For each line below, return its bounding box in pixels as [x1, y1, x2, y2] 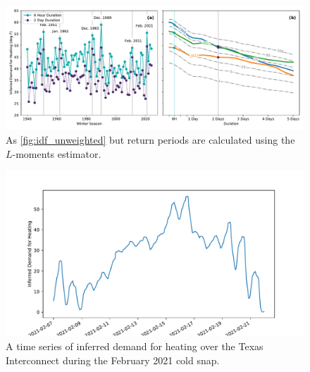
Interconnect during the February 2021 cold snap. [6, 352, 220, 367]
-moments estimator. [12, 146, 101, 161]
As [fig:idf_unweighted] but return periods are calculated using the [6, 132, 295, 147]
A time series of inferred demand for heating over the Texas [6, 338, 263, 353]
